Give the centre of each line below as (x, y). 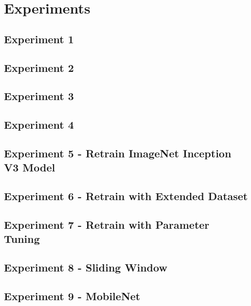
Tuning (22, 239)
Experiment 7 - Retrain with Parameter (107, 224)
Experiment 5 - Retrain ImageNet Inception (118, 153)
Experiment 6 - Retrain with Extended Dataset (126, 196)
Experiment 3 (39, 96)
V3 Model (30, 167)
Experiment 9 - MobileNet (72, 296)
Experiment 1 (39, 39)
